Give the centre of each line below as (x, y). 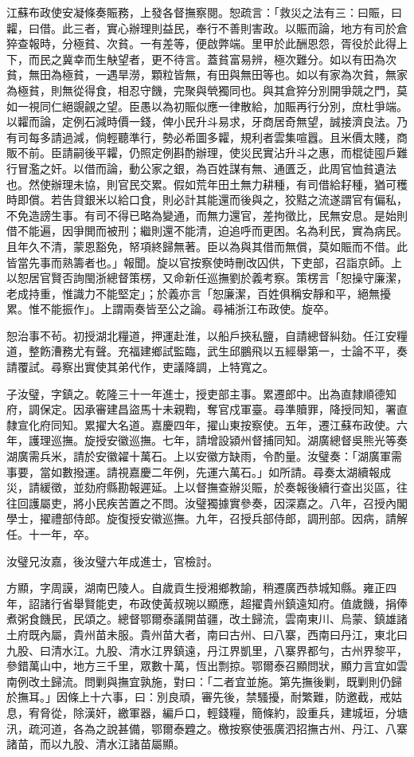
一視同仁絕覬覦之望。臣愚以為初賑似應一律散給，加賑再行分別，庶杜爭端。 (212, 106)
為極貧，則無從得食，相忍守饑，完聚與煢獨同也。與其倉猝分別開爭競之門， (201, 90)
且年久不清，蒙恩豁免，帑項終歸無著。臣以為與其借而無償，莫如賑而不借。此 (207, 246)
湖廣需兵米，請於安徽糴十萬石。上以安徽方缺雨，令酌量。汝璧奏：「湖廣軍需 (204, 456)
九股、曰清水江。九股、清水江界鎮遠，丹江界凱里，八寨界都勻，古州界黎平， (207, 650)
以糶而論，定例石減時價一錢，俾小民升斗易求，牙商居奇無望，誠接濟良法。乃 (207, 122)
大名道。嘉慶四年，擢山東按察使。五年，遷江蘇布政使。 (251, 424)
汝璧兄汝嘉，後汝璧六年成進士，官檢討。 (112, 561)
